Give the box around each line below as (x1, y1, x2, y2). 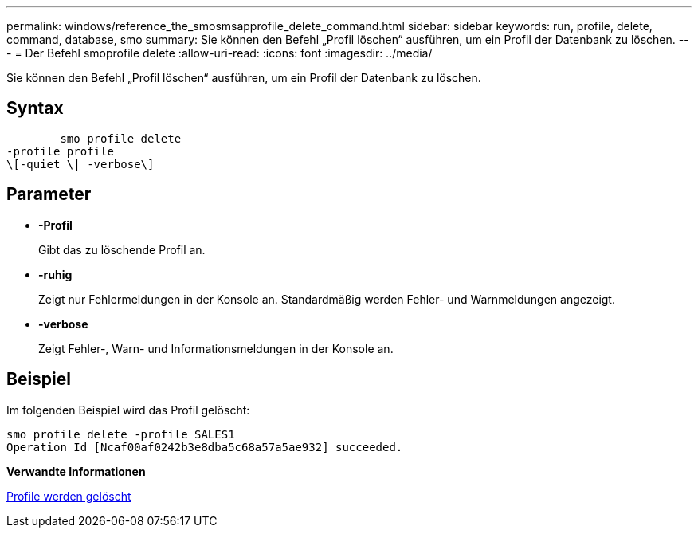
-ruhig (38, 267, 73, 281)
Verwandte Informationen (6, 464, 146, 478)
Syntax (6, 98, 64, 119)
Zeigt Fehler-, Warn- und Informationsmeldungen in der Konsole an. (38, 341, 394, 355)
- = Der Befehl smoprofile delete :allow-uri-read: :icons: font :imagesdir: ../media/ (6, 46, 433, 60)
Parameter (6, 184, 92, 205)
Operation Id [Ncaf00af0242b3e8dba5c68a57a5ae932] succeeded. (6, 440, 403, 454)
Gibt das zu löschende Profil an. (38, 242, 206, 257)
